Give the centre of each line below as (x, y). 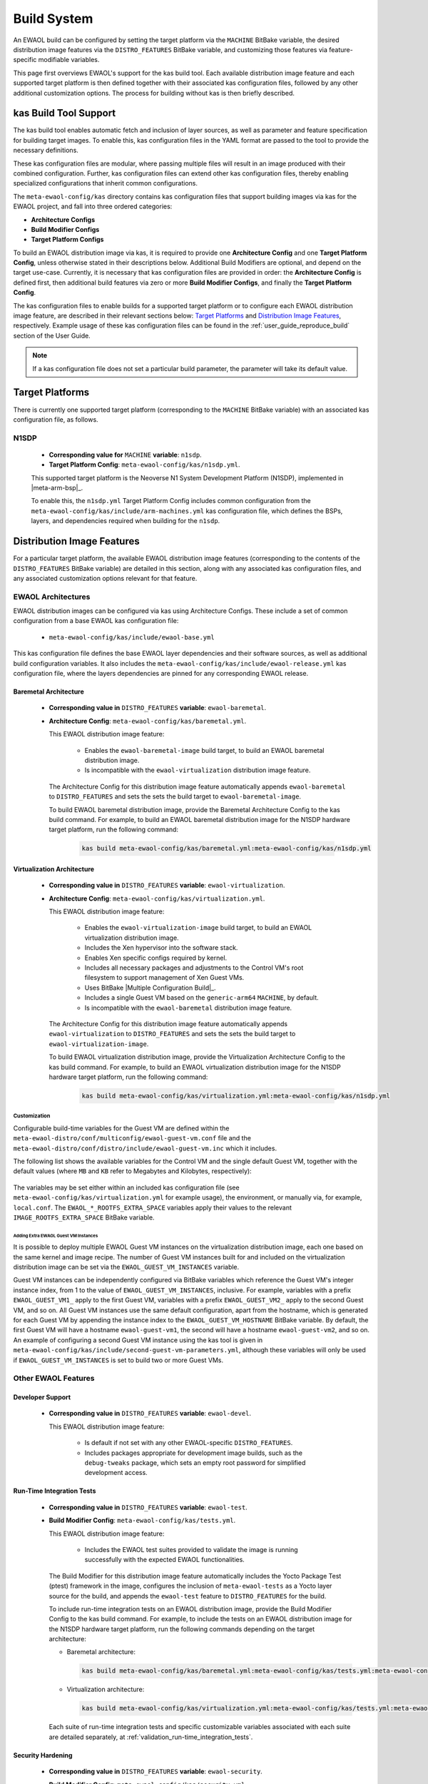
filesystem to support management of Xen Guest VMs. (164, 978)
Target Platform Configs (67, 240)
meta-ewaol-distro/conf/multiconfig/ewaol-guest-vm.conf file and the (132, 1138)
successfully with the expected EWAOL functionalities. (165, 1560)
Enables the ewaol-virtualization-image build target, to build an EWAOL (198, 928)
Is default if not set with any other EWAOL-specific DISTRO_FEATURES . (189, 1443)
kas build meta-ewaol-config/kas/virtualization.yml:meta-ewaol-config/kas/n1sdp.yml (236, 1096)
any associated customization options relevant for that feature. (105, 578)
